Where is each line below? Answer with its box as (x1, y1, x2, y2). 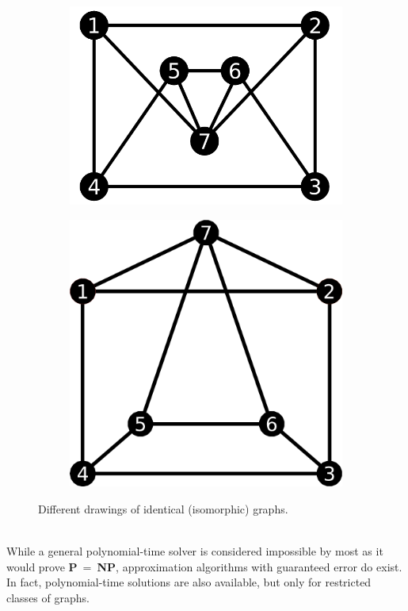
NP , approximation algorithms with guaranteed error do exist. (97, 558, 402, 574)
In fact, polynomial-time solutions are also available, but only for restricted (6, 574, 372, 590)
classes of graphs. (6, 589, 90, 605)
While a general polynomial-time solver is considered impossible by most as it (6, 543, 383, 559)
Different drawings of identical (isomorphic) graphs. (38, 500, 288, 517)
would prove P (6, 558, 78, 574)
